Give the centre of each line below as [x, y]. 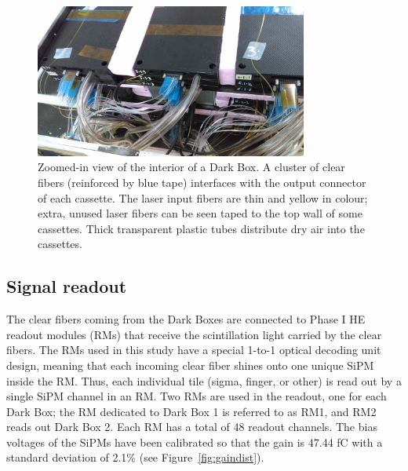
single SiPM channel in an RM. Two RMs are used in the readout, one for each [197, 396]
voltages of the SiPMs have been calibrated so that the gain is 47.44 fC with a [195, 442]
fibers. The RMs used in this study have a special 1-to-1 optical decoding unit [194, 350]
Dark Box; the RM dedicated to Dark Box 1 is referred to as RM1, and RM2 [191, 411]
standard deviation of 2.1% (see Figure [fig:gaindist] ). [135, 457]
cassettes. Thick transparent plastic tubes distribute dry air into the [201, 228]
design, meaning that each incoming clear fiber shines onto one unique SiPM [190, 365]
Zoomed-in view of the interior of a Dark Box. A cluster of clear [191, 167]
